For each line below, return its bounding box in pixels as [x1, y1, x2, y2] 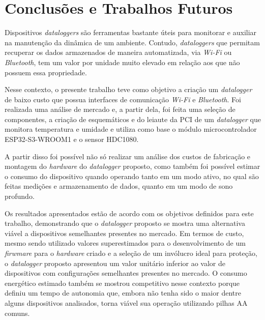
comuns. [5, 307, 30, 318]
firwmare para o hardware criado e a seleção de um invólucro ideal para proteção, [5, 248, 257, 258]
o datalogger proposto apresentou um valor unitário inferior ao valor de [5, 257, 226, 268]
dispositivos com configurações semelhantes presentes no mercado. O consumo [5, 268, 247, 278]
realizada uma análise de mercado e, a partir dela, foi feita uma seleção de [5, 104, 235, 114]
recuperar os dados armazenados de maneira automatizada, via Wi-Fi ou [5, 47, 232, 57]
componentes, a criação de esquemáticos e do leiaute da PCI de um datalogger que [5, 113, 261, 124]
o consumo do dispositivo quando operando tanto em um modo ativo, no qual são [5, 170, 259, 181]
